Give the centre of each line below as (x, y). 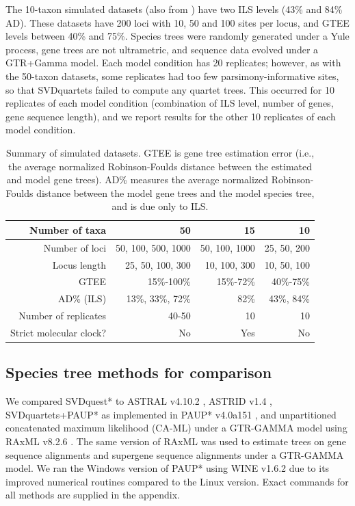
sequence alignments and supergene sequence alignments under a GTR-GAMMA (175, 454)
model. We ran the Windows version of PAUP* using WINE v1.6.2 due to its (168, 468)
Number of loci (75, 247)
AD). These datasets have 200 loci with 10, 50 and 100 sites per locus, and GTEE (177, 22)
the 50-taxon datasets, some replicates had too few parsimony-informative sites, (172, 76)
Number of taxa (68, 229)
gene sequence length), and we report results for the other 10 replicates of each (171, 116)
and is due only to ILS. (160, 206)
